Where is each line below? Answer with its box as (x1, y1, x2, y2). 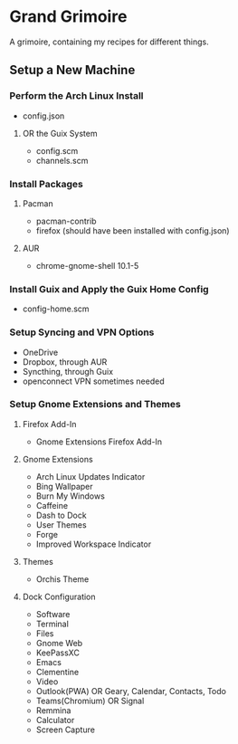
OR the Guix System (22, 128, 98, 138)
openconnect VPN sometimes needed (22, 376, 165, 386)
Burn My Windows (35, 491, 106, 501)
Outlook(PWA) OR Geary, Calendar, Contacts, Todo (35, 685, 226, 696)
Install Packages (9, 177, 83, 190)
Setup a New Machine (9, 62, 136, 78)
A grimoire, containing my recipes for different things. (9, 36, 210, 47)
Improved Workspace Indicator (35, 539, 152, 549)
